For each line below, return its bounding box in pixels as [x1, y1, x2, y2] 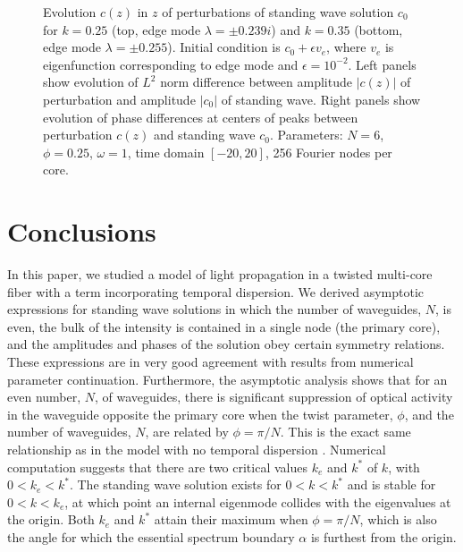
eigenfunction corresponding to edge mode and [43, 55, 299, 73]
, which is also [359, 510, 437, 529]
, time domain [127, 142, 205, 161]
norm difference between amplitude [160, 72, 352, 91]
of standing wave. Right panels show [221, 89, 421, 108]
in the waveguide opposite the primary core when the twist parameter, [7, 404, 393, 423]
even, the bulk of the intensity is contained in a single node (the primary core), [7, 317, 441, 335]
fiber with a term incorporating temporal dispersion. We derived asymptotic [7, 282, 425, 301]
